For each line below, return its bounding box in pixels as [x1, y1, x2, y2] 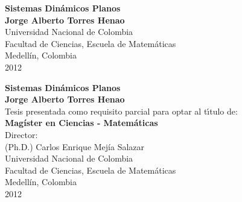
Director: [5, 128, 38, 140]
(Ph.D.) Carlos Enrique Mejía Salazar [5, 140, 145, 153]
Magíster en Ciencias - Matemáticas [5, 116, 158, 129]
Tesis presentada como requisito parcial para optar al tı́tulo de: [5, 104, 238, 117]
